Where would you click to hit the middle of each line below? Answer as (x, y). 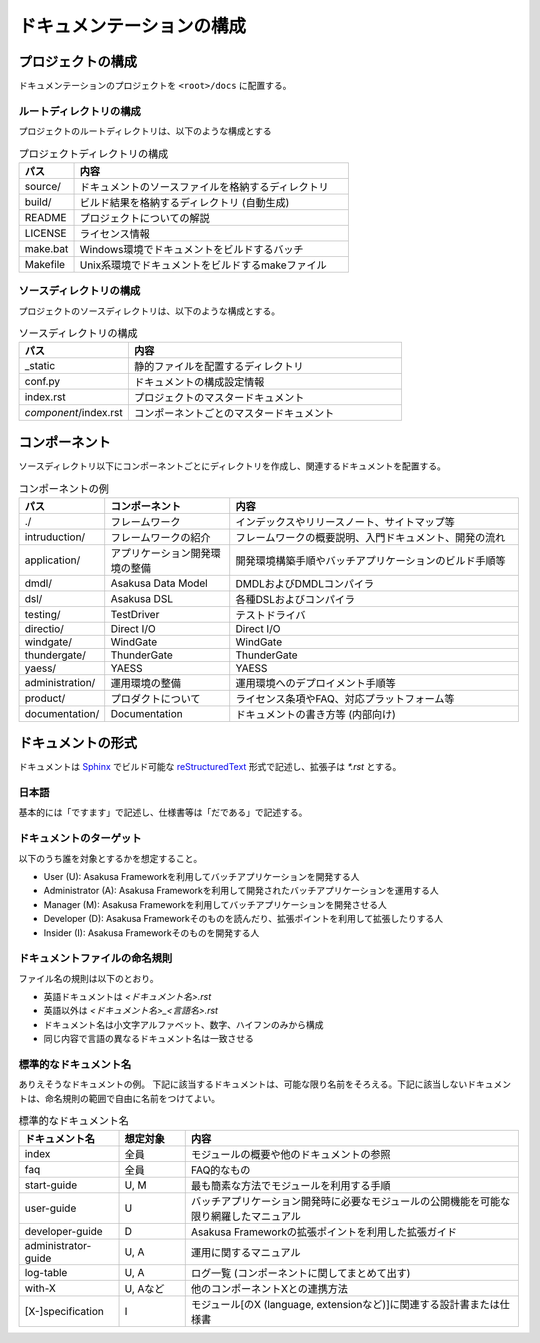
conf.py (42, 382)
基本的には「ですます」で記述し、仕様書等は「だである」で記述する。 (163, 812)
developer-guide (64, 1231)
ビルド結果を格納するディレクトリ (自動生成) (184, 202)
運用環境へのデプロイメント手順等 (315, 683)
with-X (40, 1288)
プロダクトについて (155, 698)
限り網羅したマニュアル (246, 1216)
